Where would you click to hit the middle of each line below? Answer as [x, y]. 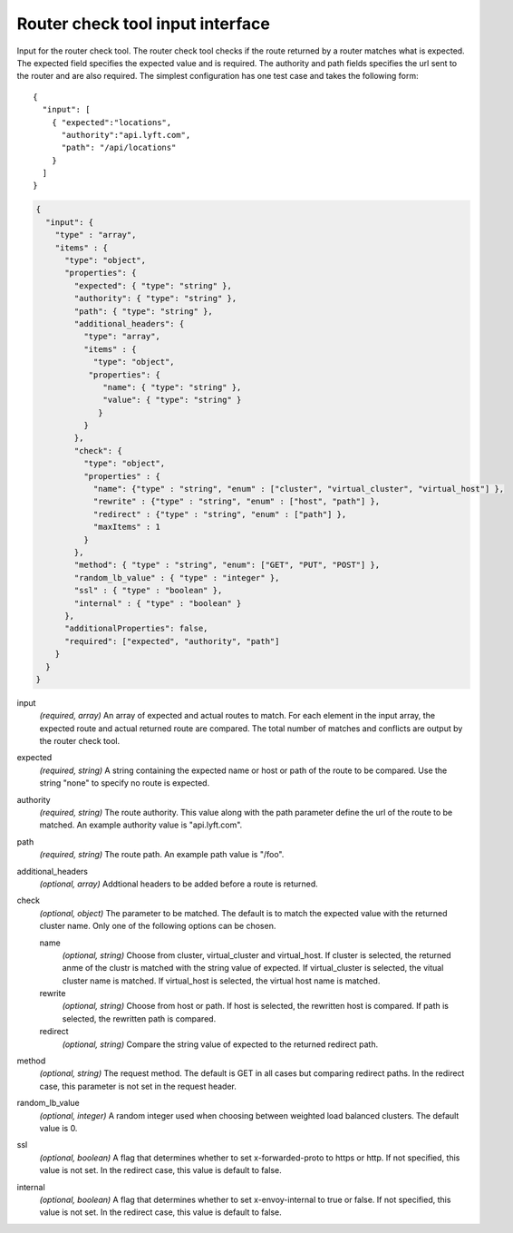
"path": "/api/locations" [119, 148]
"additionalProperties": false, [136, 629]
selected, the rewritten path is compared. [139, 1018]
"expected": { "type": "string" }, [153, 285]
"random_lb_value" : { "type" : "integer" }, [177, 577]
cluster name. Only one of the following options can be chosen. [158, 926]
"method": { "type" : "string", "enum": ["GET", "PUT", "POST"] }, [227, 565]
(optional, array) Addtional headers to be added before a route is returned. [179, 884]
